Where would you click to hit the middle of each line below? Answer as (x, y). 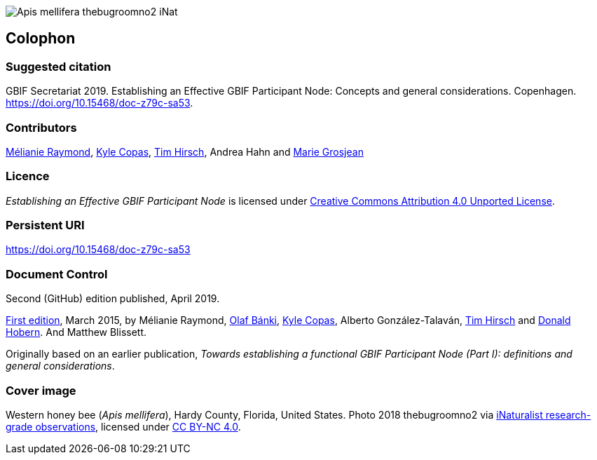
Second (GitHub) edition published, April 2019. (113, 299)
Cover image (41, 390)
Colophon (41, 39)
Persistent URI (45, 225)
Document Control (57, 274)
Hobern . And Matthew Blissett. (76, 332)
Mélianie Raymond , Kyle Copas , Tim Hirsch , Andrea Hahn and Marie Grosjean (185, 151)
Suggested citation (59, 66)
